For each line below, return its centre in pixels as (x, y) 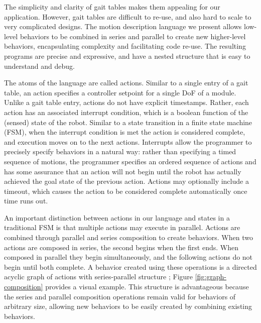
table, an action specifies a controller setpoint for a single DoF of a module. (120, 92)
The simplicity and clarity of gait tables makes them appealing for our (112, 7)
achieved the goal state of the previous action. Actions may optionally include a (126, 181)
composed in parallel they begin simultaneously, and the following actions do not (128, 257)
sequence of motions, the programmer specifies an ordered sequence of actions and (130, 161)
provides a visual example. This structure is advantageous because (147, 287)
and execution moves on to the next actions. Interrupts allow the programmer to (128, 141)
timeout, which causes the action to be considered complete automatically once (126, 191)
